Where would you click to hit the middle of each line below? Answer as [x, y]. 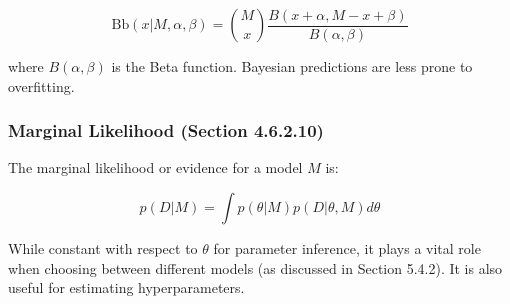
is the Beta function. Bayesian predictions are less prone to [292, 66]
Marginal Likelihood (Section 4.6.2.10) [166, 130]
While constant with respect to [103, 248]
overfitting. [41, 85]
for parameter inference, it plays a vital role [347, 248]
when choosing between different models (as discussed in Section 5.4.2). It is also [255, 267]
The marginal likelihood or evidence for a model [155, 167]
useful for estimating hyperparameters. [126, 287]
